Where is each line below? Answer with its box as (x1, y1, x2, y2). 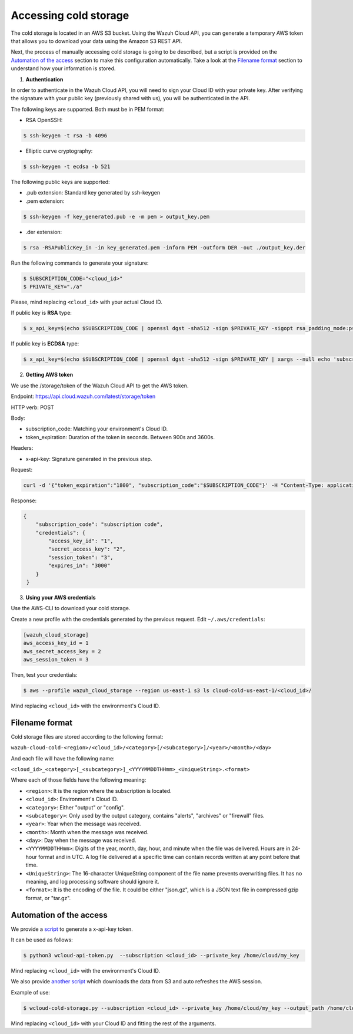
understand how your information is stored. (11, 65, 116, 72)
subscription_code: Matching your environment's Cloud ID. (25, 425, 168, 433)
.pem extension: (25, 197, 65, 205)
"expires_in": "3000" (48, 562, 111, 569)
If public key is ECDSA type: (11, 340, 79, 347)
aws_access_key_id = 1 (23, 640, 89, 647)
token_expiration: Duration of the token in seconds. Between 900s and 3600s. (25, 433, 215, 440)
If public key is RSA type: (11, 309, 72, 317)
